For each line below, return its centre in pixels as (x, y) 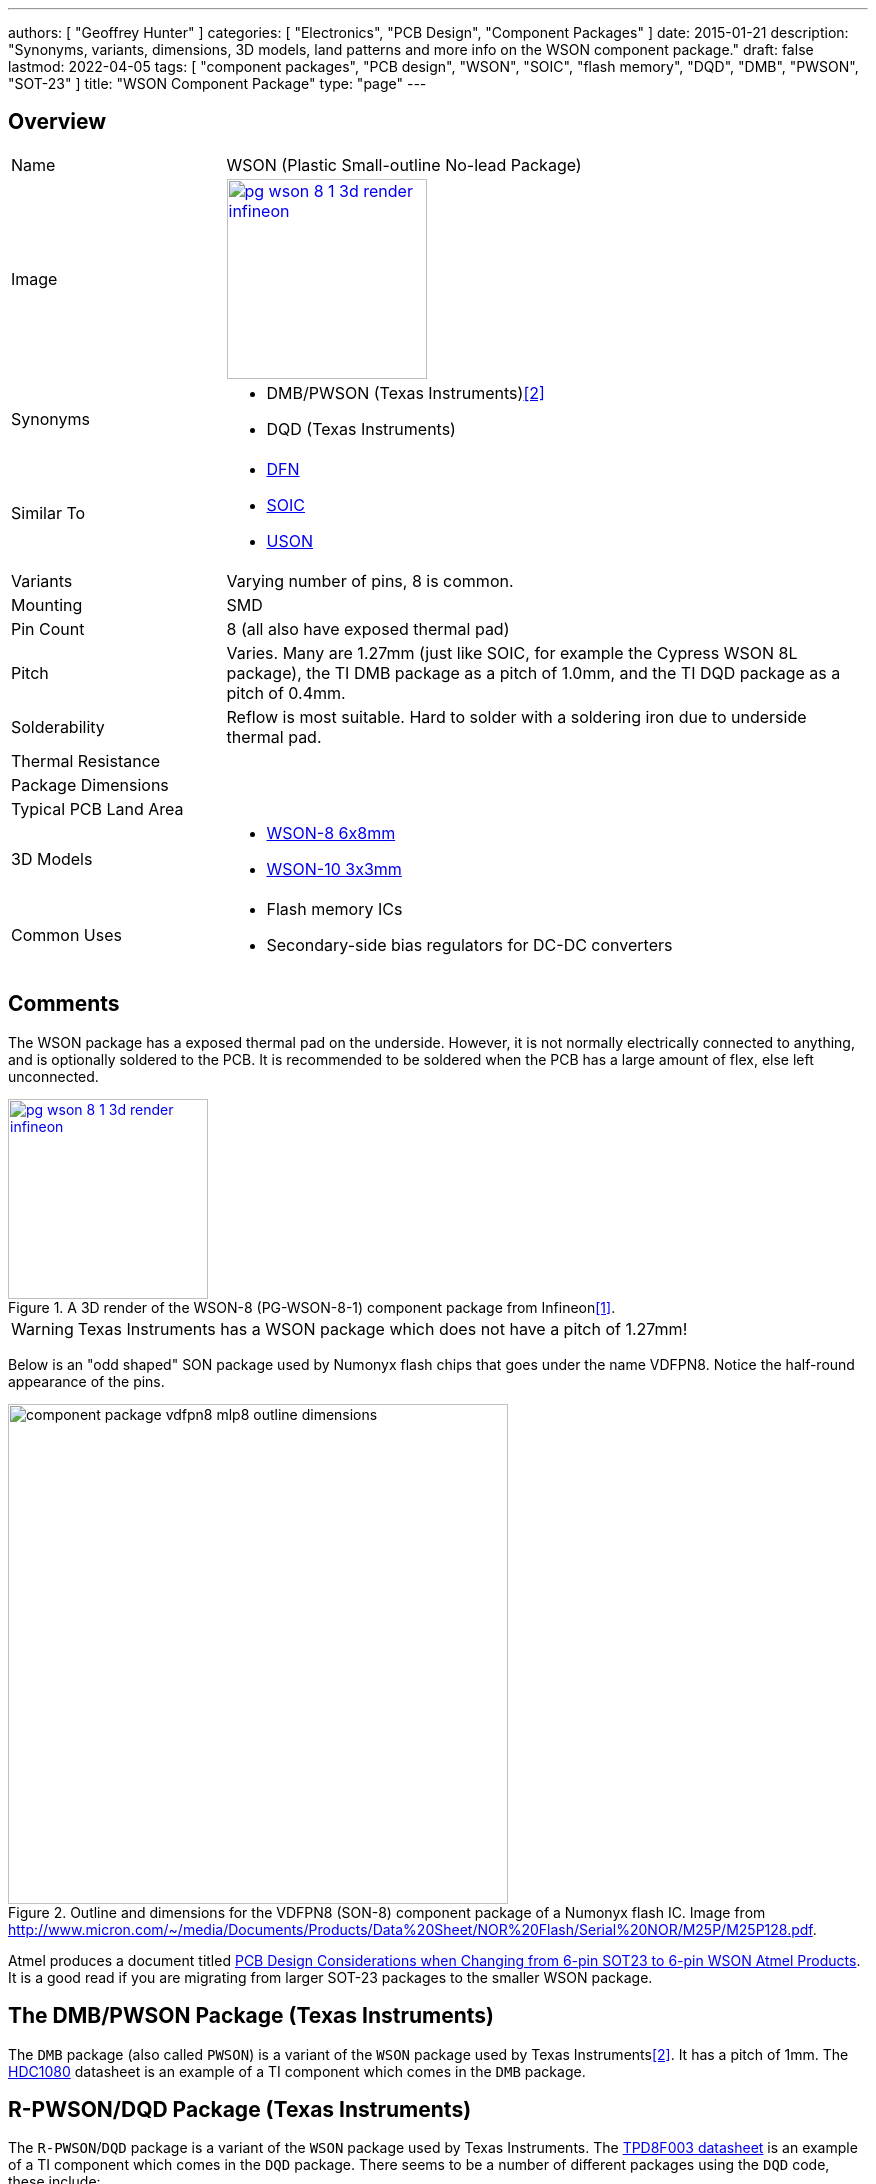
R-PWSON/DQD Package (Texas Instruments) (240, 2109)
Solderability (58, 726)
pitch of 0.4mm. (286, 692)
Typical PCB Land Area (97, 808)
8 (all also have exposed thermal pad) (368, 628)
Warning (42, 1328)
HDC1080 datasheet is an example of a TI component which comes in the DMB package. (297, 2071)
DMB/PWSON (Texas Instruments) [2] (405, 392)
